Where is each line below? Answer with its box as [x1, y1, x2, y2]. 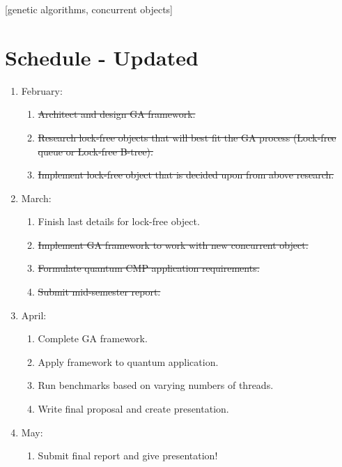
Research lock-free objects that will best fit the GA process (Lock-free [38, 130, 336, 144]
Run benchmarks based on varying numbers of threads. [38, 378, 274, 392]
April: [21, 307, 47, 322]
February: [21, 83, 63, 98]
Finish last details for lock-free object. [38, 214, 200, 229]
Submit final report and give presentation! [38, 448, 218, 463]
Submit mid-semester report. [38, 284, 161, 299]
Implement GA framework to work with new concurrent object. [38, 237, 309, 252]
